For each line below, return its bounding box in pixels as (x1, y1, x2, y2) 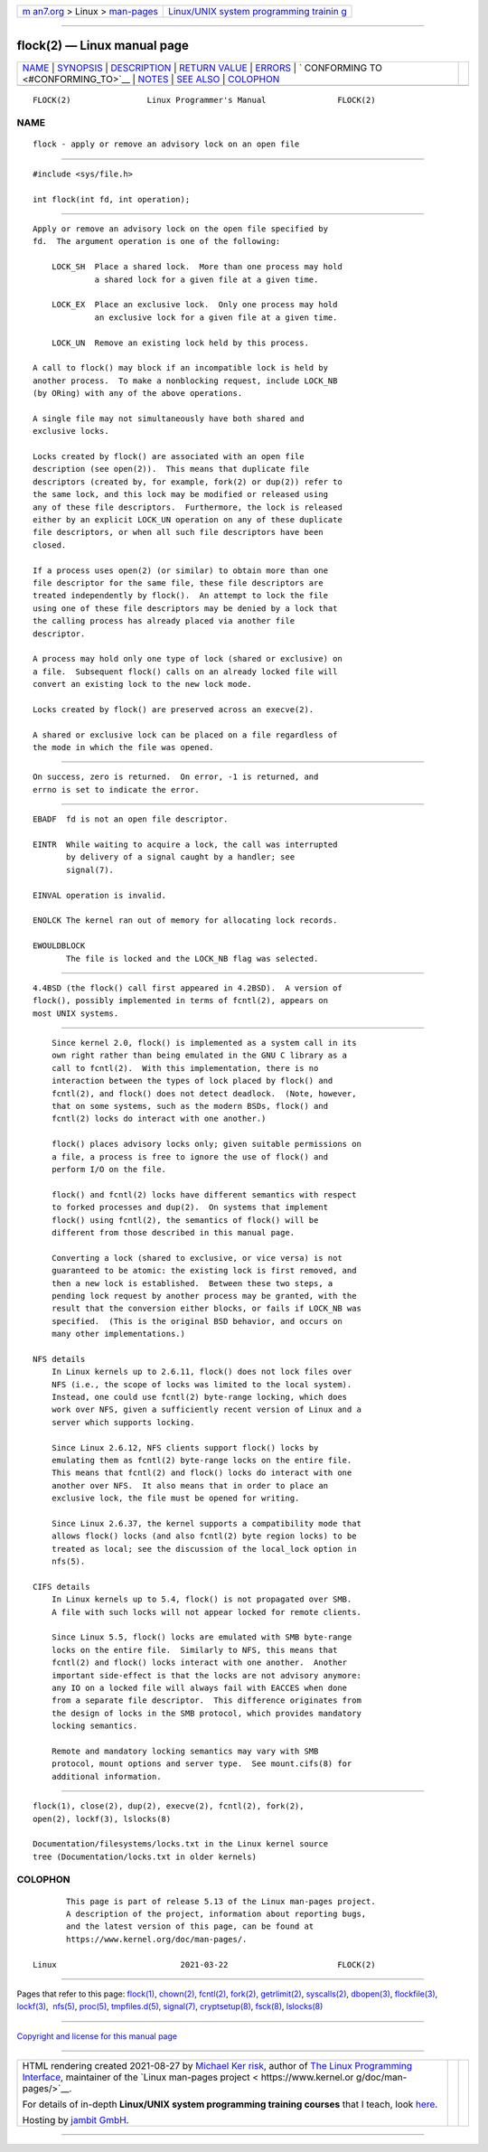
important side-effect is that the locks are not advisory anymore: (51, 1670, 361, 1680)
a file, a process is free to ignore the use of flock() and (51, 1151, 329, 1161)
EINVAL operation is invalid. (33, 890, 167, 900)
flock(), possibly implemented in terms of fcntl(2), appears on (33, 995, 329, 1006)
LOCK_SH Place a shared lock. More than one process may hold (51, 262, 343, 272)
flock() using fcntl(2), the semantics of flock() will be (51, 1215, 319, 1225)
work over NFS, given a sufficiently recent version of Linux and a (51, 1405, 361, 1414)
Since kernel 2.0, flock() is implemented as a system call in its (51, 1038, 357, 1048)
